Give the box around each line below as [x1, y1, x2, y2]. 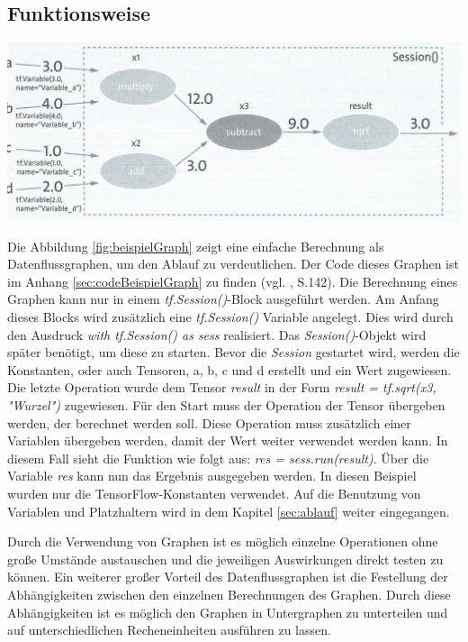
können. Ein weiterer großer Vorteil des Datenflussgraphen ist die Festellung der [7, 567, 448, 586]
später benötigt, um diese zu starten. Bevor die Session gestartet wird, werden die [7, 343, 460, 362]
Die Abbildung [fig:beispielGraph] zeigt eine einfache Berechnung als [7, 236, 384, 255]
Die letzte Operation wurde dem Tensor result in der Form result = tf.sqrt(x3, [7, 378, 436, 397]
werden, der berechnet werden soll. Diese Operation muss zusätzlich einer [7, 413, 411, 432]
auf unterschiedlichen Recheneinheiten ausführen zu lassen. [7, 620, 331, 639]
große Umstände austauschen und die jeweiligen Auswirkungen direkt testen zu [7, 549, 444, 568]
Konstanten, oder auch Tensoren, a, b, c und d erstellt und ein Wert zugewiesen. [7, 360, 452, 379]
